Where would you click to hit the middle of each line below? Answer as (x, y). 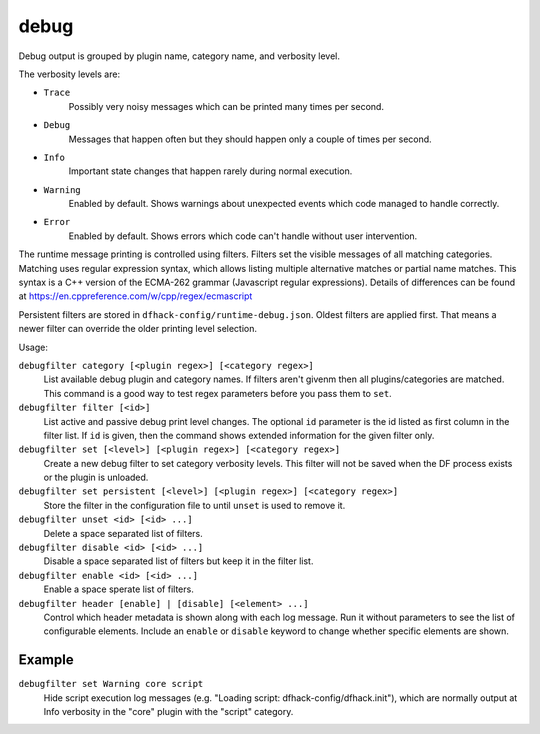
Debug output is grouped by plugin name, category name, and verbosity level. (179, 56)
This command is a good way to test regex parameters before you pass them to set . (217, 393)
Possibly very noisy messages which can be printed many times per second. (226, 106)
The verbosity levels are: (69, 74)
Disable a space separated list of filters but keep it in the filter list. (178, 561)
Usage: (33, 347)
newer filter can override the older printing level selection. (138, 329)
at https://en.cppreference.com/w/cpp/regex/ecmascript (135, 296)
